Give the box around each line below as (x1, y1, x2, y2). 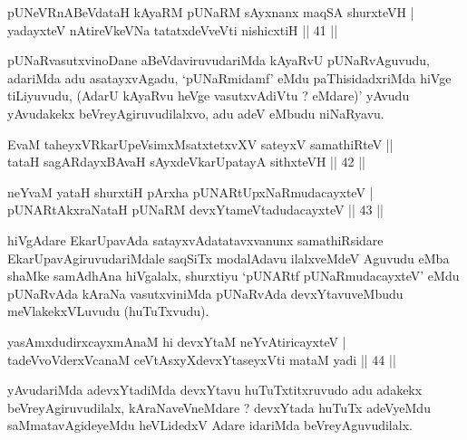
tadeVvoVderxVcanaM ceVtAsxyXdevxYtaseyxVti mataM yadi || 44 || (7, 349, 396, 368)
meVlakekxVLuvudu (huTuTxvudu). (7, 301, 209, 320)
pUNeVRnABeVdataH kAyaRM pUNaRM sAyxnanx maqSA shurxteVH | (7, 3, 414, 21)
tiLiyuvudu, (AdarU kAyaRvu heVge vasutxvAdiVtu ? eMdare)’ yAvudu (7, 86, 410, 105)
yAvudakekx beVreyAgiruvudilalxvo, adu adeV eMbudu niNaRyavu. (7, 103, 384, 122)
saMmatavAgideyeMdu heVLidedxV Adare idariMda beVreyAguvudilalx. (7, 416, 413, 435)
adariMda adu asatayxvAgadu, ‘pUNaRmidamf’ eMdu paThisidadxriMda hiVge (7, 68, 452, 87)
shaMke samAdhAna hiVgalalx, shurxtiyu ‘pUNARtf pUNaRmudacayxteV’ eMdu (7, 266, 460, 285)
